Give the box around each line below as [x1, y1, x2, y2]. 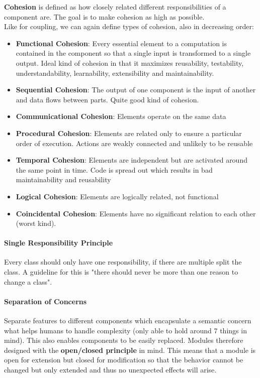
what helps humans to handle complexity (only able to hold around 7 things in [4, 325, 247, 335]
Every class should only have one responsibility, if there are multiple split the [4, 257, 242, 267]
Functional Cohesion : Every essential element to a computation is [16, 38, 227, 48]
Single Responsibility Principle [4, 237, 113, 248]
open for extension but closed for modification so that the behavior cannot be [4, 354, 243, 365]
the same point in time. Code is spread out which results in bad [16, 164, 213, 175]
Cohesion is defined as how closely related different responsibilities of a [4, 2, 226, 12]
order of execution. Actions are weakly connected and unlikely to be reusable [16, 138, 253, 148]
